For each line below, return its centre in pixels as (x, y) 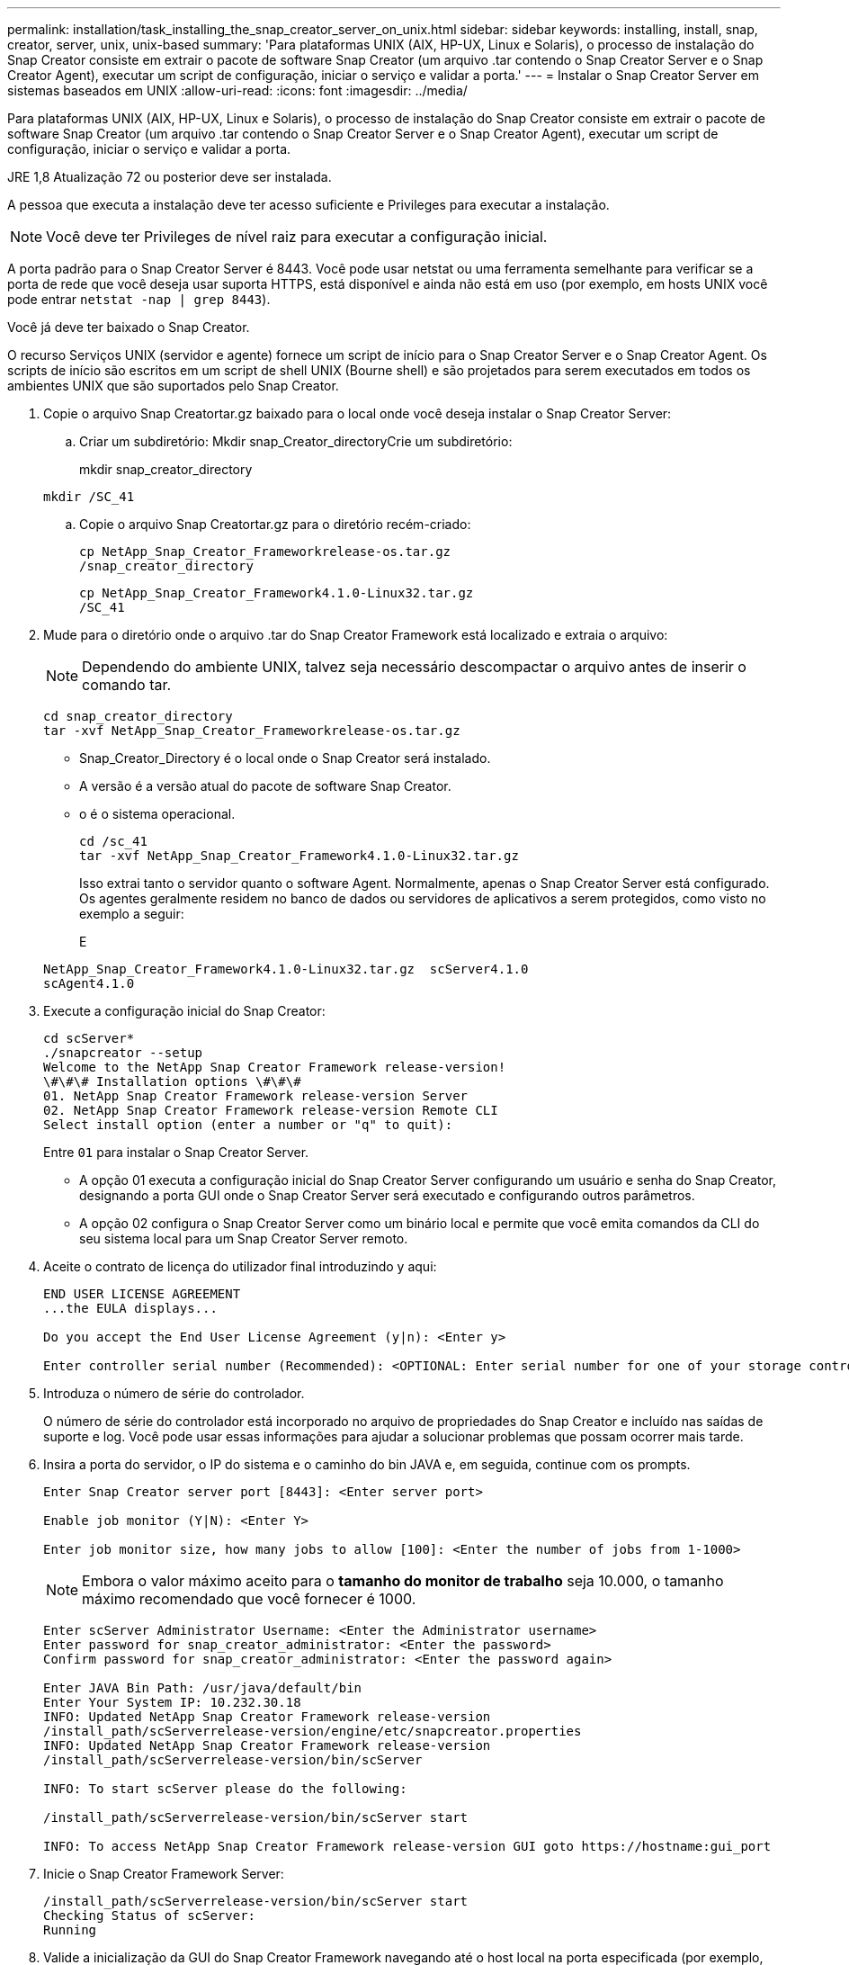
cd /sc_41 (113, 841)
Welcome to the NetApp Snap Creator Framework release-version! (275, 1067)
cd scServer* (89, 1038)
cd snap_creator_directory (138, 716)
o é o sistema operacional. (157, 814)
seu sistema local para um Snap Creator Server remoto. (244, 1238)
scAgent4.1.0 (89, 983)
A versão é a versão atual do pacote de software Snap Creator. (265, 786)
